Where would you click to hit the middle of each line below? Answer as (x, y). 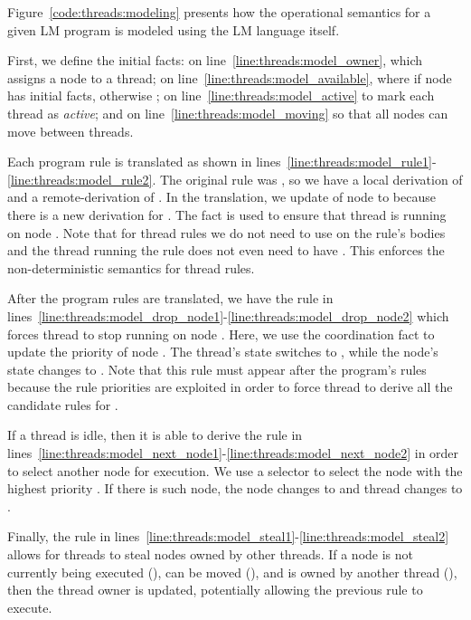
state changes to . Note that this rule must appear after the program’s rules (217, 369)
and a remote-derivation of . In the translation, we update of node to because (221, 197)
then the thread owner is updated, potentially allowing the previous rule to (215, 590)
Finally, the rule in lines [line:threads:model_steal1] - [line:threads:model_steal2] (228, 536)
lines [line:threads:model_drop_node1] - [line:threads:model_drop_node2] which (228, 315)
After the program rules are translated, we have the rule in (170, 298)
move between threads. (71, 131)
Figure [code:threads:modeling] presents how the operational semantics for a (219, 12)
